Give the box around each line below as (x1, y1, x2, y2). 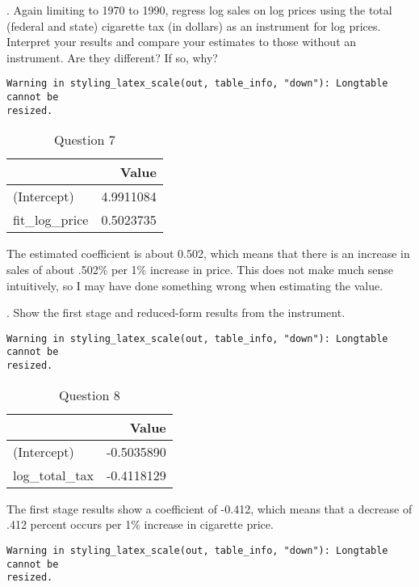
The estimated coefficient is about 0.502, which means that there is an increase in (6, 245, 410, 262)
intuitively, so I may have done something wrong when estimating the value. (6, 277, 383, 293)
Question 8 (59, 385, 120, 404)
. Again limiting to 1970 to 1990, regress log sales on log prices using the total (6, 2, 392, 18)
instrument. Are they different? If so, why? (6, 49, 218, 65)
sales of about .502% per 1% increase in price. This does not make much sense (6, 260, 393, 277)
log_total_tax (13, 465, 94, 484)
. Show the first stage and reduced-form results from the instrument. (6, 304, 346, 321)
